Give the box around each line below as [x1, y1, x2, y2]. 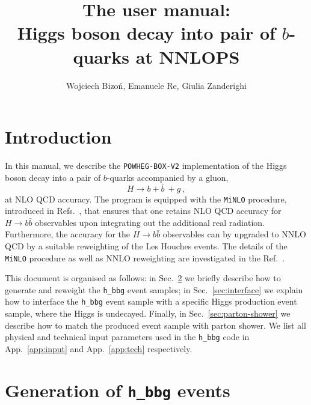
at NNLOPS [135, 44, 240, 69]
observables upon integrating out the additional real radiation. [35, 216, 265, 228]
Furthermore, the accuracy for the [5, 228, 131, 240]
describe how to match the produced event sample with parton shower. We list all [5, 318, 306, 331]
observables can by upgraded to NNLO [162, 228, 306, 240]
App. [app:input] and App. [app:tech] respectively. [5, 342, 192, 355]
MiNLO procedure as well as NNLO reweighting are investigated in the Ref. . [5, 251, 285, 264]
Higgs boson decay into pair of [17, 20, 276, 45]
